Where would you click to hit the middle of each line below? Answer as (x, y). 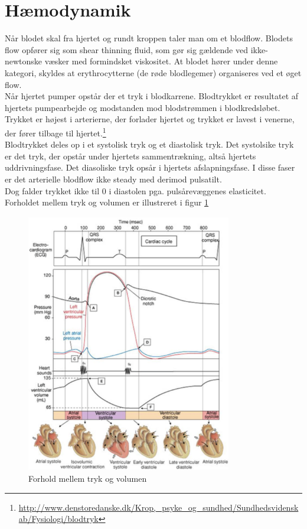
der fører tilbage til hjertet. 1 (55, 132)
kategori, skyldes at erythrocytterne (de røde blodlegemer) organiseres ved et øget (153, 72)
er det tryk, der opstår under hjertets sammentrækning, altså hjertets (130, 156)
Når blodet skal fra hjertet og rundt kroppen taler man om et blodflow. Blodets (149, 38)
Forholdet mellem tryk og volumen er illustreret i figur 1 (107, 202)
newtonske (24, 61)
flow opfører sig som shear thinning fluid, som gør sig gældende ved (126, 49)
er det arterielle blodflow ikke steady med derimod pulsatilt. (113, 179)
